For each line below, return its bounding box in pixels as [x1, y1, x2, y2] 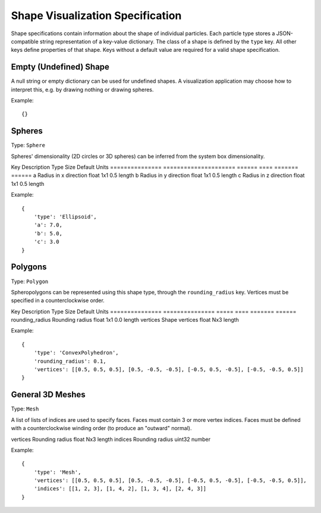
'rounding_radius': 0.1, [33, 357, 106, 365]
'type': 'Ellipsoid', [33, 213, 97, 220]
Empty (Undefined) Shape [11, 62, 110, 72]
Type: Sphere [11, 142, 46, 149]
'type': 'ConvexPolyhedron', [33, 349, 119, 356]
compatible [11, 38, 39, 45]
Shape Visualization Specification [11, 9, 182, 22]
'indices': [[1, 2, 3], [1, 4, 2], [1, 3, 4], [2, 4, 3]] [33, 486, 207, 492]
